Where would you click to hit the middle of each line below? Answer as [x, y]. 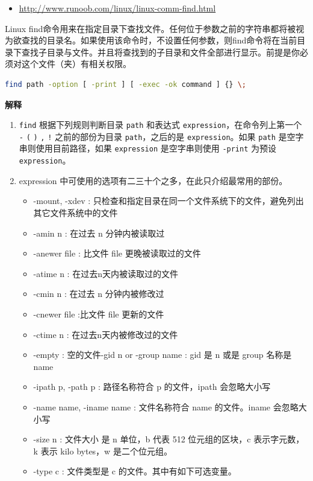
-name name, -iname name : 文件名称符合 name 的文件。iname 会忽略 [166, 406]
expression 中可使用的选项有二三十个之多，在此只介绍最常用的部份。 [153, 180]
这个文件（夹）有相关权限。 [76, 64]
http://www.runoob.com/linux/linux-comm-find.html [117, 8]
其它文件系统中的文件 [76, 212]
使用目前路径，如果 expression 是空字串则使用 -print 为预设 [156, 148]
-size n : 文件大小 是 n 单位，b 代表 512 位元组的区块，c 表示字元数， [169, 439]
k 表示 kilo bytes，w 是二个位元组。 [103, 451]
